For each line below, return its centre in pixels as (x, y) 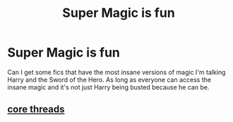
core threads (36, 110)
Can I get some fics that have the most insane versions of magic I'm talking (116, 72)
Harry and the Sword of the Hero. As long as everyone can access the (109, 80)
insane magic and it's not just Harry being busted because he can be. (108, 87)
